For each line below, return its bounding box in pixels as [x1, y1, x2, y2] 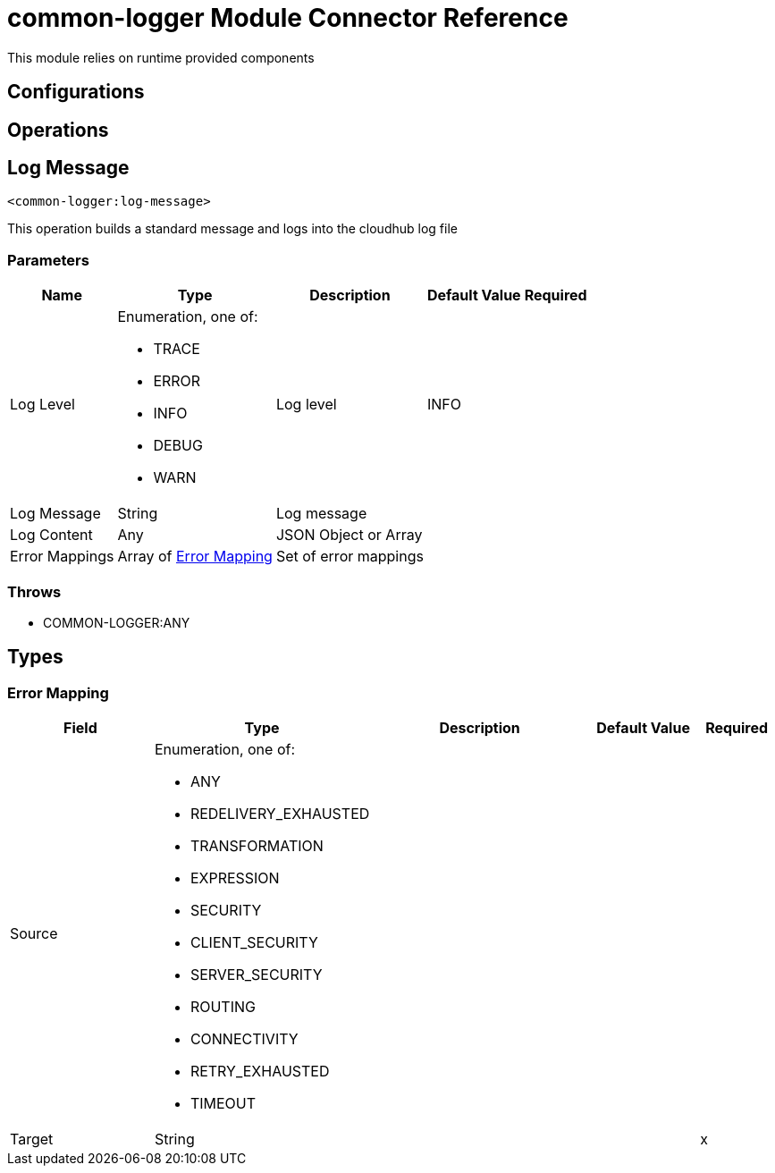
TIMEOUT [190, 1094, 257, 1113]
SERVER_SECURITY [190, 966, 323, 984]
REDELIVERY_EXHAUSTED [190, 805, 370, 823]
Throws [7, 582, 62, 601]
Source [10, 924, 58, 943]
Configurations [7, 80, 145, 104]
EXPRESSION [190, 869, 280, 888]
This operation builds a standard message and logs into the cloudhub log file [7, 221, 458, 237]
